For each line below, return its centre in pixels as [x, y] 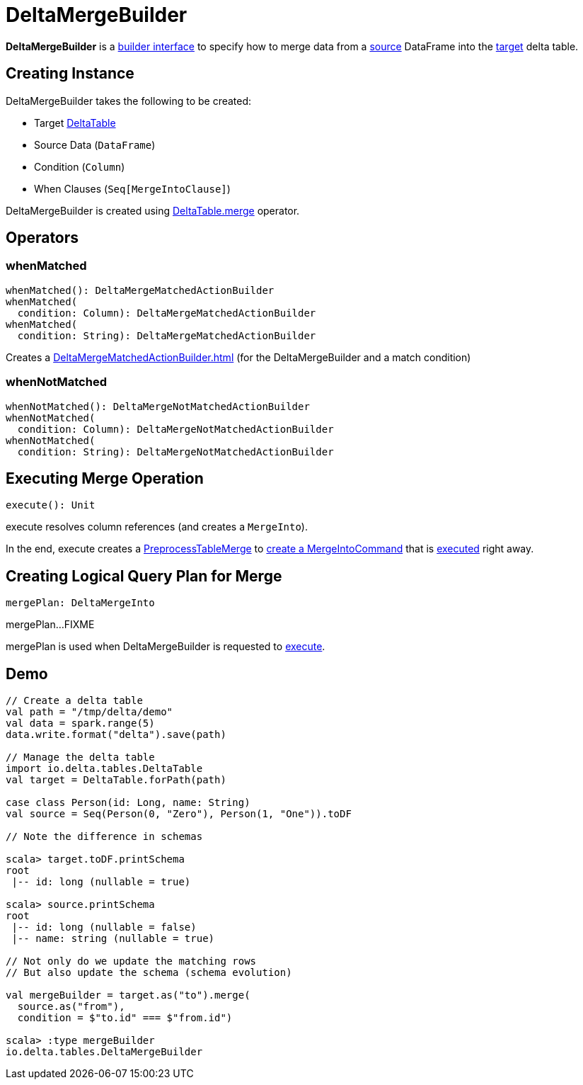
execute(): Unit [51, 505]
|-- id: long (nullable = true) [101, 882]
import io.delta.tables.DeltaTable [104, 769]
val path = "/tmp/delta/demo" [90, 712]
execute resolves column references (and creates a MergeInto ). [157, 527]
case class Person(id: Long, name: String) [128, 803]
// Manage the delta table [80, 757]
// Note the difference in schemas [104, 837]
